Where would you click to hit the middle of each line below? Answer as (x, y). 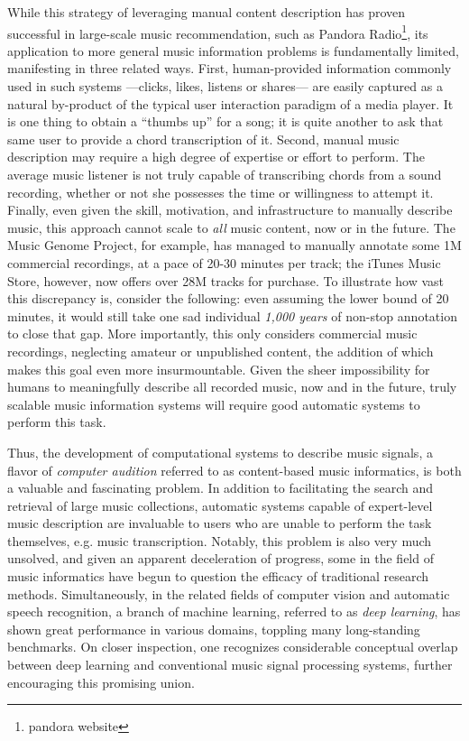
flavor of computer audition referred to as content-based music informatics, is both (234, 470)
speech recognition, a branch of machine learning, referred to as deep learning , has (234, 611)
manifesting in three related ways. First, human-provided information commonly (230, 68)
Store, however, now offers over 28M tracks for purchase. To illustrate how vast (226, 280)
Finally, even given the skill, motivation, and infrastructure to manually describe (230, 210)
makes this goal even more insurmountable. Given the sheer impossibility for (219, 369)
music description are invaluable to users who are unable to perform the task (220, 523)
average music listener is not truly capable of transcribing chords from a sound (225, 174)
